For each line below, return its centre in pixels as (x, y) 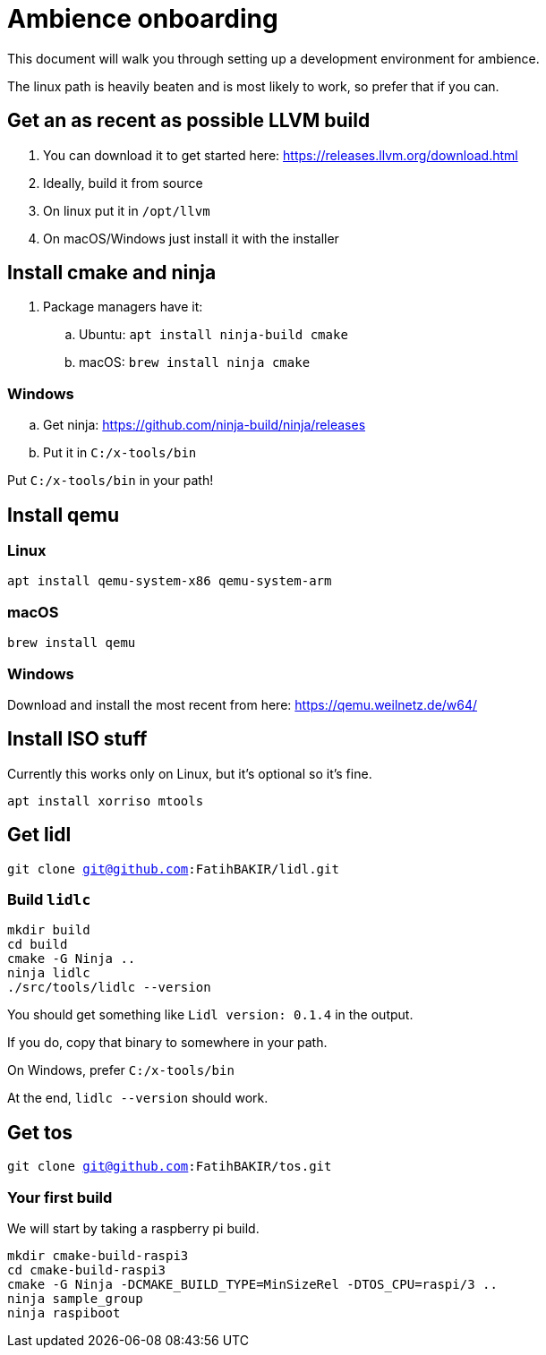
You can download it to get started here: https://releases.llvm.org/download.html (281, 155)
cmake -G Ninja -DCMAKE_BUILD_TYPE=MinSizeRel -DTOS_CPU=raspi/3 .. (252, 1284)
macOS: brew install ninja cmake (195, 362)
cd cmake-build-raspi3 (87, 1270)
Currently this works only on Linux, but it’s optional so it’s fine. (190, 773)
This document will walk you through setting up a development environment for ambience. (273, 58)
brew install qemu (72, 643)
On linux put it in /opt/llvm (127, 210)
